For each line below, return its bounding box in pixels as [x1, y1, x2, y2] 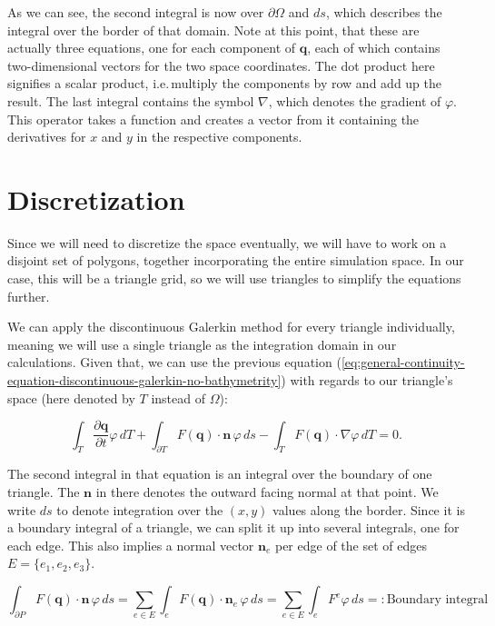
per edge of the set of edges [274, 535, 427, 554]
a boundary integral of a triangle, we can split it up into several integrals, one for [7, 518, 460, 537]
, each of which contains [307, 38, 441, 57]
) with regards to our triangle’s [281, 371, 453, 390]
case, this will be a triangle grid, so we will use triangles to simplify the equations [7, 269, 461, 288]
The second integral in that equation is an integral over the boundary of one [7, 464, 432, 483]
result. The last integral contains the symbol [7, 91, 254, 110]
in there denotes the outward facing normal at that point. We [95, 482, 439, 502]
